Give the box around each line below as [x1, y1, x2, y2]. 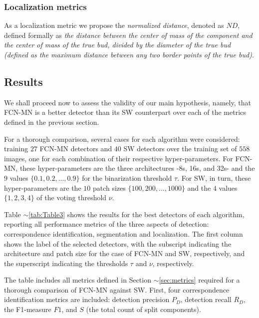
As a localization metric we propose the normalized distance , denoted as [4, 20, 224, 30]
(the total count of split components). [86, 304, 201, 315]
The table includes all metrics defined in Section [4, 275, 151, 285]
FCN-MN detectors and [39, 143, 112, 154]
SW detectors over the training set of [123, 143, 237, 154]
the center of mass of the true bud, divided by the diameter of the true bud [4, 39, 231, 50]
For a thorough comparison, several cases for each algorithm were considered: [4, 133, 240, 144]
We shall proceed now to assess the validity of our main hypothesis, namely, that [4, 97, 251, 107]
